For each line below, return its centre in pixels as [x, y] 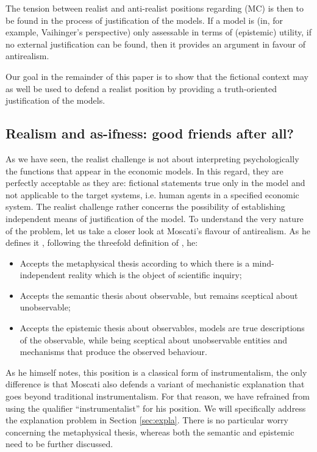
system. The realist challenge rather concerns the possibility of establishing [145, 206]
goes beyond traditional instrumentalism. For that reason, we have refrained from [158, 396]
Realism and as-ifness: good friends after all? [150, 133]
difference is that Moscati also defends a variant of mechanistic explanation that [155, 384]
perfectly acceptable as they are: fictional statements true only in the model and [155, 183]
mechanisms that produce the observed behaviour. [113, 352]
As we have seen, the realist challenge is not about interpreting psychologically [152, 158]
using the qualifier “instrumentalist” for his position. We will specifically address [156, 408]
